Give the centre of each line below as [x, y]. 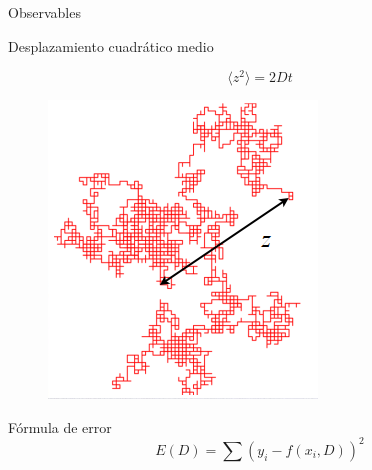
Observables [44, 12]
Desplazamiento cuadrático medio [111, 45]
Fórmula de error [60, 426]
